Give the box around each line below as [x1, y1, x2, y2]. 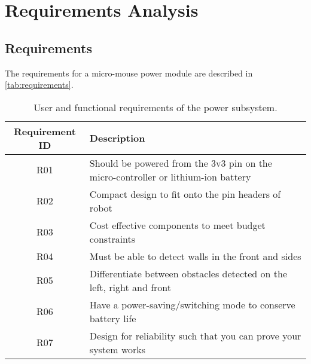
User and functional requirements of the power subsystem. [33, 100, 278, 114]
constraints [89, 231, 136, 246]
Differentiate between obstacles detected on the [89, 266, 288, 280]
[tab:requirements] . [5, 78, 74, 91]
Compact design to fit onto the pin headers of [89, 186, 281, 201]
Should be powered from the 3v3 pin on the [89, 155, 272, 170]
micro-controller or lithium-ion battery [89, 169, 251, 183]
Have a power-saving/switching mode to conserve [89, 297, 295, 311]
